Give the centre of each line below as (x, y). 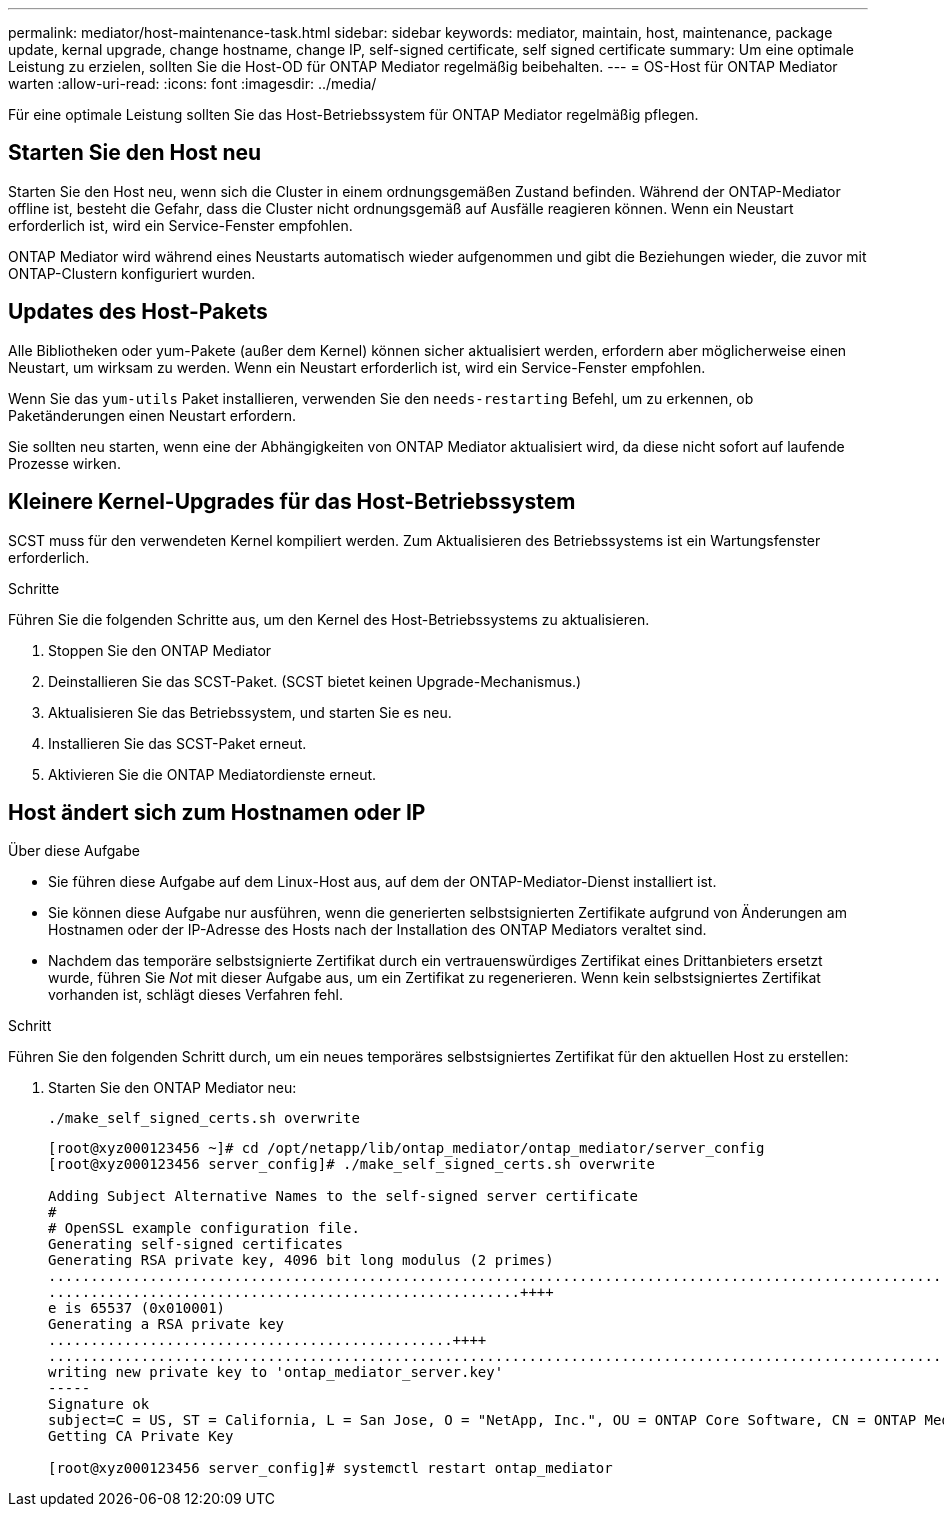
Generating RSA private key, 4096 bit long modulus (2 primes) (301, 1260)
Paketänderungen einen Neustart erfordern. (152, 415)
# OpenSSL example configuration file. (204, 1228)
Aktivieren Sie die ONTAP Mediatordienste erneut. (212, 774)
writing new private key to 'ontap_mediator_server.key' (276, 1372)
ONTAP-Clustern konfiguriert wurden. (132, 273)
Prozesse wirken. (64, 463)
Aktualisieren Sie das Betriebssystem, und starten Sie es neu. (250, 712)
